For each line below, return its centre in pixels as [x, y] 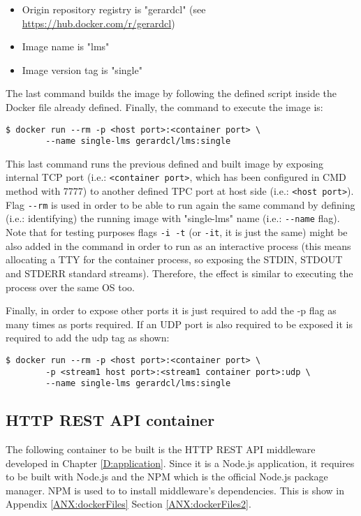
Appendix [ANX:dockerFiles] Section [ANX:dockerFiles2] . [128, 504]
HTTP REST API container [110, 420]
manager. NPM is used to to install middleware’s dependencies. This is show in [175, 490]
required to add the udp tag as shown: [88, 338]
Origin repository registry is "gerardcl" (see [114, 9]
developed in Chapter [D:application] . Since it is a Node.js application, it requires [180, 463]
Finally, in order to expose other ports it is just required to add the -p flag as [171, 310]
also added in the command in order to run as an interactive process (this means [178, 245]
